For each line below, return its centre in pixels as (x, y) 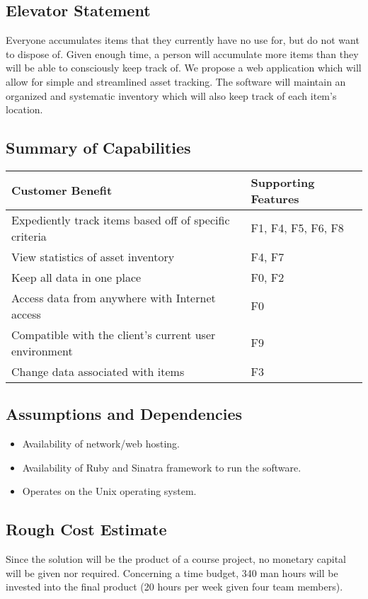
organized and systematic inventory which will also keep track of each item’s (171, 95)
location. (24, 109)
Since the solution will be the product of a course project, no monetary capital (176, 559)
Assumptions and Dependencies (124, 414)
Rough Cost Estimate (86, 529)
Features (275, 198)
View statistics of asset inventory (93, 256)
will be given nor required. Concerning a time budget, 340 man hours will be (172, 572)
